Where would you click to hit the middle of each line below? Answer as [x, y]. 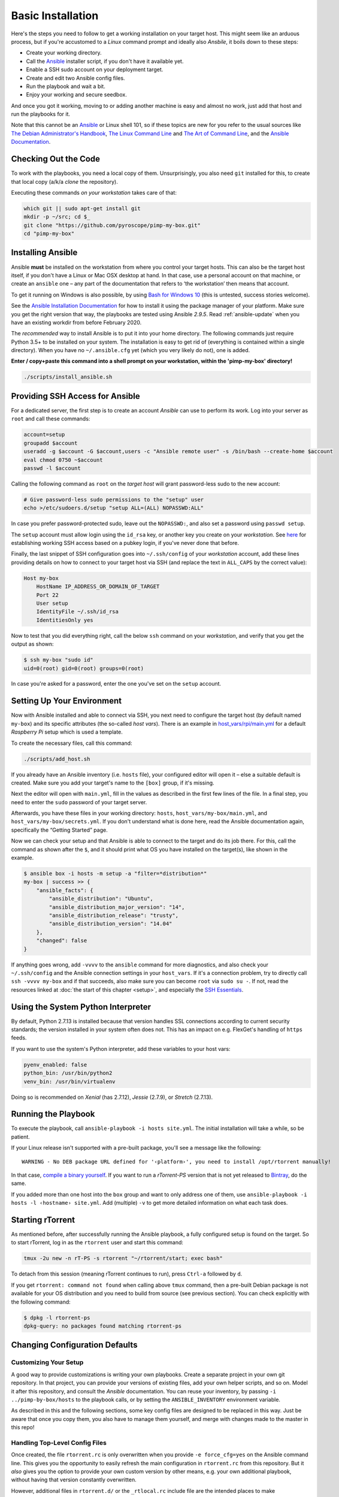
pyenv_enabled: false [55, 1065]
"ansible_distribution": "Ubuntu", [101, 899]
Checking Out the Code [56, 159]
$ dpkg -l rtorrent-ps [57, 1318]
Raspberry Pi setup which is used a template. [67, 732]
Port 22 [48, 595]
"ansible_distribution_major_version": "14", [117, 907]
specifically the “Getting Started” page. [59, 830]
